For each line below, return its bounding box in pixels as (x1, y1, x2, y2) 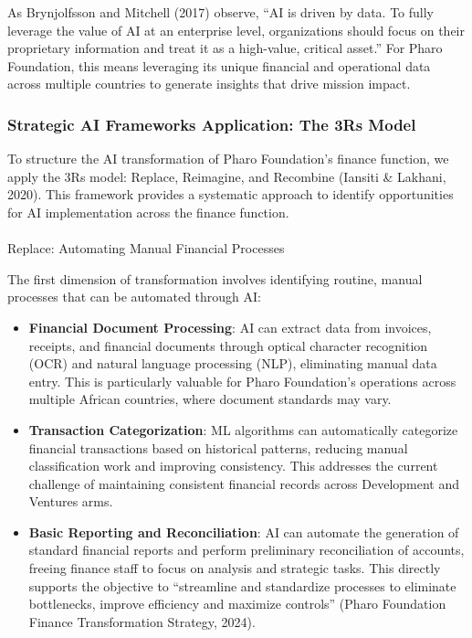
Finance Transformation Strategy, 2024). (28, 611, 256, 631)
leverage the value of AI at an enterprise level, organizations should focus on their (7, 20, 465, 39)
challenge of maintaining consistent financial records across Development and (28, 473, 460, 493)
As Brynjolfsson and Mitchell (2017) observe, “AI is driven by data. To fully (7, 3, 434, 21)
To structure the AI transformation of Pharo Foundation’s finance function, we (7, 149, 449, 168)
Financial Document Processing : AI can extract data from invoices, (28, 317, 432, 336)
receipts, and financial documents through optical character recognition (28, 335, 428, 355)
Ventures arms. (28, 492, 113, 511)
